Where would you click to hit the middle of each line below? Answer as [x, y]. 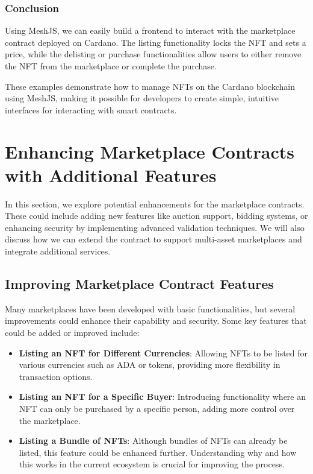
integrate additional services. [58, 251]
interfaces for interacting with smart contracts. [91, 109]
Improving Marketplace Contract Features [139, 284]
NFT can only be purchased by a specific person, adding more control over [157, 409]
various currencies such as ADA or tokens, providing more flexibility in [150, 365]
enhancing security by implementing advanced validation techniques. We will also [155, 227]
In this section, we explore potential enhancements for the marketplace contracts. [155, 204]
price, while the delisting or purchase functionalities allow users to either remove [153, 54]
